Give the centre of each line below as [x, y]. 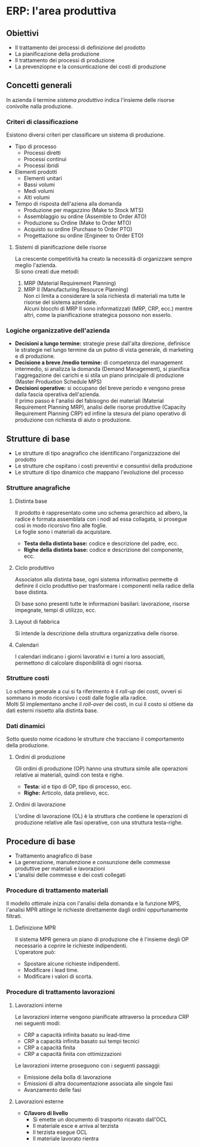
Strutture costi [28, 678]
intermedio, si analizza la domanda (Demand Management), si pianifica [102, 369]
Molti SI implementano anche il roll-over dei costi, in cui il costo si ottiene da [100, 704]
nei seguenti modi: [38, 1023]
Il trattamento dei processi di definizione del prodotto [80, 47]
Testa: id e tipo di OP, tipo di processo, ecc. [78, 787]
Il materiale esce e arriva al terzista [76, 1125]
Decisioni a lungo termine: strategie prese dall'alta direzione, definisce [102, 343]
